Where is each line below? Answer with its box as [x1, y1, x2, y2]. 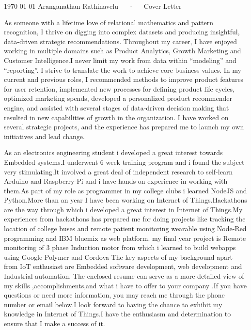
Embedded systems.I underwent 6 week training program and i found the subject [4, 157, 245, 167]
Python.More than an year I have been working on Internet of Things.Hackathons [4, 195, 247, 205]
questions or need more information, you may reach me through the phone [4, 290, 225, 300]
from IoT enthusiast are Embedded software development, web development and [4, 261, 242, 271]
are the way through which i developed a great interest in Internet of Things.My [4, 204, 243, 214]
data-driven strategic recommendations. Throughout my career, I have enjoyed [4, 36, 237, 46]
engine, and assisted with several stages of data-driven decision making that [4, 102, 229, 112]
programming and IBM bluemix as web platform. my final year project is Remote [4, 233, 246, 243]
